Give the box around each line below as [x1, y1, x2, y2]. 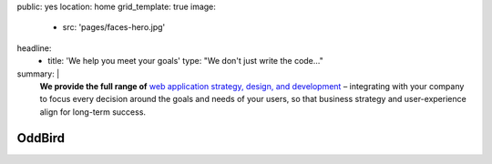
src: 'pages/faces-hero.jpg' [62, 22, 166, 33]
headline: [16, 42, 52, 54]
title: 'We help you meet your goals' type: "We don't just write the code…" [47, 56, 323, 67]
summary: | [16, 68, 60, 79]
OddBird [16, 130, 66, 146]
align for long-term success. [39, 106, 146, 118]
